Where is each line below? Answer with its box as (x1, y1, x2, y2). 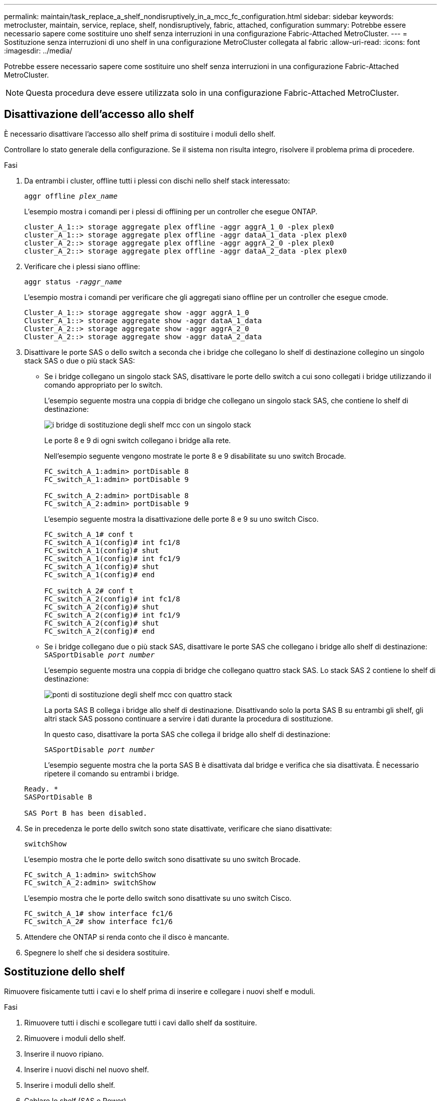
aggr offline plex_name (24, 192, 118, 200)
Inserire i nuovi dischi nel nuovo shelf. (24, 1065, 149, 1074)
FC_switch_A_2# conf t (44, 586, 134, 595)
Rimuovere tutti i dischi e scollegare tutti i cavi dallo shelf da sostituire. (24, 1018, 257, 1027)
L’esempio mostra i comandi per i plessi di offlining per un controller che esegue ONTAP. (24, 207, 318, 216)
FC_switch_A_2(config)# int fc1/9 (44, 610, 180, 619)
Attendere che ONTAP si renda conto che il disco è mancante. (24, 932, 229, 941)
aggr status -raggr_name (24, 277, 122, 286)
